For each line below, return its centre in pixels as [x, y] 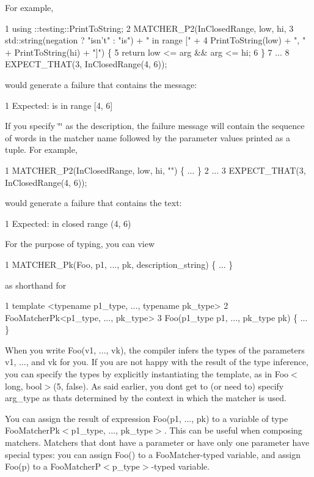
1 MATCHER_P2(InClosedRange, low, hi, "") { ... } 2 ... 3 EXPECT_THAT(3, [155, 170]
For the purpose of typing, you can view [80, 244]
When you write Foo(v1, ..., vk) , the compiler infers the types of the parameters [155, 349]
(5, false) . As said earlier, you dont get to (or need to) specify [169, 386]
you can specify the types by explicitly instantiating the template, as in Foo [147, 374]
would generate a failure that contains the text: [93, 203]
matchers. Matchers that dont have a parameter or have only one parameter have [157, 442]
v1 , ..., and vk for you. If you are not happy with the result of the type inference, [157, 362]
